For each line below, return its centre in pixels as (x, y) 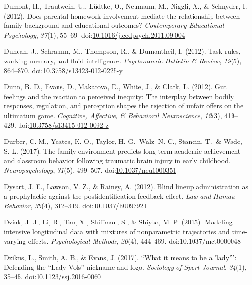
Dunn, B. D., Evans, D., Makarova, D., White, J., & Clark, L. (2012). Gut (115, 87)
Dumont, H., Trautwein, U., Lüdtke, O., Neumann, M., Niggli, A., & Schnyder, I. (126, 6)
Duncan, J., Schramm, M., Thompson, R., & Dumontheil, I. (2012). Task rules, (122, 51)
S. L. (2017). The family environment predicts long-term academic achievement (122, 151)
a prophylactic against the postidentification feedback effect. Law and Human (119, 196)
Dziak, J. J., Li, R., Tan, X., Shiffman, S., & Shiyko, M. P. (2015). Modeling (118, 222)
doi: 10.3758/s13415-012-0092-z (63, 125)
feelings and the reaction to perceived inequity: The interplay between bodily (119, 96)
